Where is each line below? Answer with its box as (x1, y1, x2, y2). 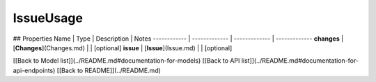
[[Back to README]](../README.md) (56, 66, 162, 74)
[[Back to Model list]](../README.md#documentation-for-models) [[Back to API (13, 57, 240, 65)
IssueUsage (13, 10, 84, 25)
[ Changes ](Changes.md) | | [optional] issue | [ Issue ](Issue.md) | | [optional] (13, 43, 233, 52)
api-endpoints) (13, 66, 56, 74)
